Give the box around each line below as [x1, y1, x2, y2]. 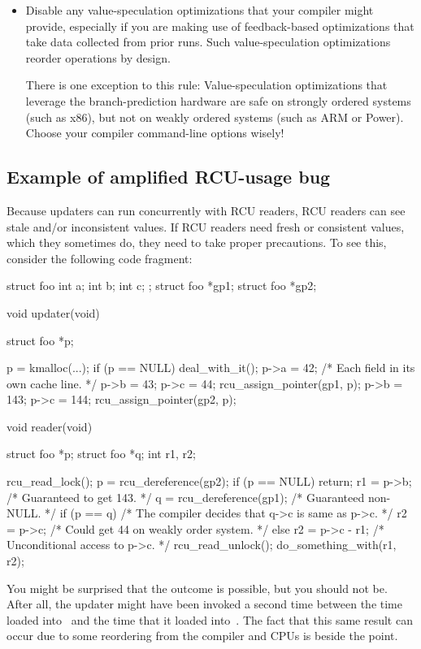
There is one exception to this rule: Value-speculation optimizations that [25, 76, 388, 93]
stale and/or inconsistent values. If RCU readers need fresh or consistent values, [7, 218, 405, 235]
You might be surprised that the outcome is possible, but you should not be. [7, 579, 388, 596]
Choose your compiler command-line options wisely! [25, 124, 284, 141]
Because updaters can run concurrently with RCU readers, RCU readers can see [7, 201, 406, 218]
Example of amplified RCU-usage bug [7, 164, 331, 189]
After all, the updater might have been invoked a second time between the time [7, 595, 403, 612]
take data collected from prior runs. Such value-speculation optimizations [25, 33, 391, 50]
